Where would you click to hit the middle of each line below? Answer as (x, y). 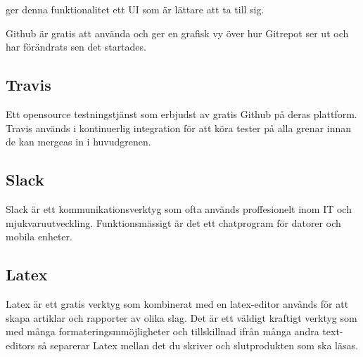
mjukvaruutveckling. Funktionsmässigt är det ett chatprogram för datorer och (173, 222)
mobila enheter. (39, 236)
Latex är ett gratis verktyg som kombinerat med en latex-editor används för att (177, 303)
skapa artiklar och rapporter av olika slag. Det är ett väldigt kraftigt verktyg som (181, 317)
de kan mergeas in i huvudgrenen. (78, 142)
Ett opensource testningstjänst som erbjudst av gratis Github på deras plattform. (181, 113)
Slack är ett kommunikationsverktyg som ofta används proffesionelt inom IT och (179, 208)
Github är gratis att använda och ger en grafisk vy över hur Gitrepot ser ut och (177, 33)
